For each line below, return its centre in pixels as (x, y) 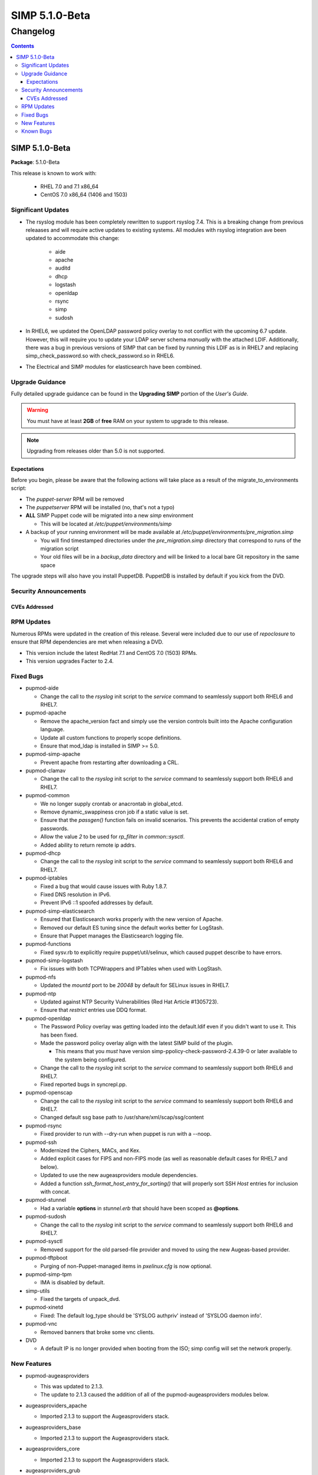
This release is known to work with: (54, 173)
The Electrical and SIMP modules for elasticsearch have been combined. (114, 366)
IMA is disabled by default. (73, 1283)
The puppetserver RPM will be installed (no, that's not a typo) (100, 507)
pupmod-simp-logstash (54, 961)
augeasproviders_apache (56, 1405)
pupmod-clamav (46, 771)
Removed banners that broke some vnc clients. (97, 1332)
